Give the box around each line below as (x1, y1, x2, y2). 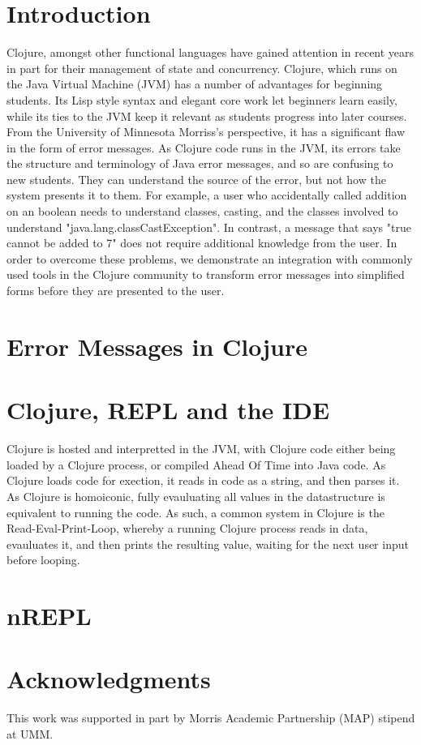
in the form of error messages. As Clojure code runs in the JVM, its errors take (6, 139, 401, 156)
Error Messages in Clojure (6, 329, 308, 362)
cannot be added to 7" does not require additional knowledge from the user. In (6, 234, 397, 251)
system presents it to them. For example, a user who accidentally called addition (6, 186, 407, 203)
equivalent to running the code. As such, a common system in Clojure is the (6, 503, 384, 520)
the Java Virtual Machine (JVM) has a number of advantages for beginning (6, 75, 383, 92)
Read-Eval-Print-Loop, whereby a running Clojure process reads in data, (6, 520, 368, 537)
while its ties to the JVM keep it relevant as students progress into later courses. (6, 107, 407, 124)
